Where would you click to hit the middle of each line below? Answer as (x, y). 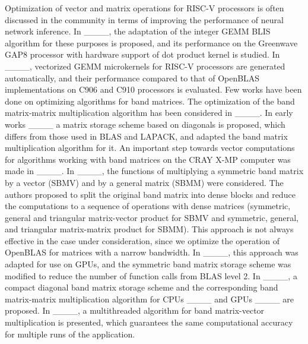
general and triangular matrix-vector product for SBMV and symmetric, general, (152, 217)
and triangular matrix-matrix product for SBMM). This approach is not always (149, 229)
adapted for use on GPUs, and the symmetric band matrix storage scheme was (148, 264)
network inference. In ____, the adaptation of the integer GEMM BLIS (138, 31)
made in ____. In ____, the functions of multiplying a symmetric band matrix (154, 171)
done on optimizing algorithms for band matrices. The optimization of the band (150, 101)
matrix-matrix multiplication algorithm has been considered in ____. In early (149, 113)
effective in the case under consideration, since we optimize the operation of (142, 240)
